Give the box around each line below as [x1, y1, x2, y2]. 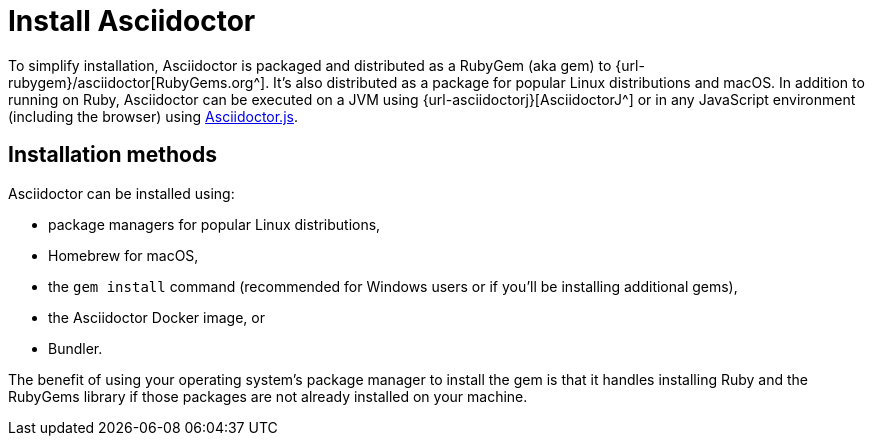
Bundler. [48, 339, 103, 357]
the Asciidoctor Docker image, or [48, 308, 265, 326]
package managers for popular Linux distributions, [48, 215, 381, 233]
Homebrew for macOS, [48, 246, 199, 264]
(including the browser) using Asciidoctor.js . [8, 107, 298, 125]
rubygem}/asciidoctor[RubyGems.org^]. [8, 73, 270, 91]
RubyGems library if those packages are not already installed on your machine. [8, 387, 528, 405]
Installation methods [8, 142, 217, 168]
